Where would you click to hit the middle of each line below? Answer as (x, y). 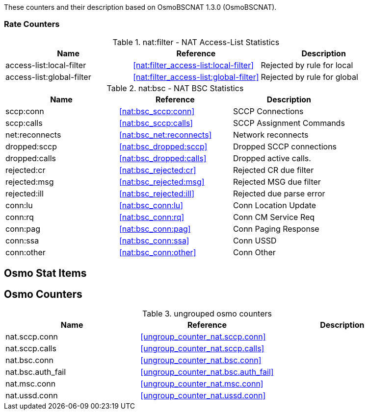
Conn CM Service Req (274, 217)
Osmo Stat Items (45, 273)
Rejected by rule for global (309, 77)
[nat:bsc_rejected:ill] (157, 193)
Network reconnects (271, 134)
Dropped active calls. (272, 158)
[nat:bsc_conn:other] (158, 252)
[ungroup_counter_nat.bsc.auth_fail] (207, 372)
